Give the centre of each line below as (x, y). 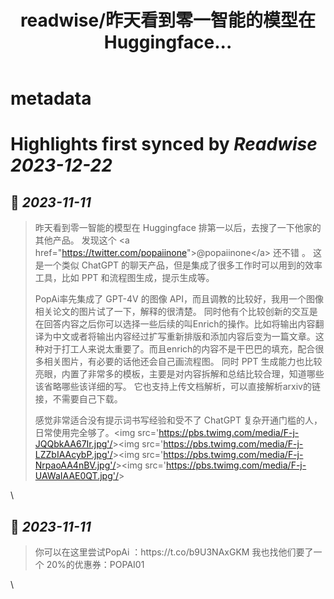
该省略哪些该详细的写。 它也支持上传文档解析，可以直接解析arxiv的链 (177, 387)
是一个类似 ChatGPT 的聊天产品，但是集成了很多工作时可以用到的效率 (178, 265)
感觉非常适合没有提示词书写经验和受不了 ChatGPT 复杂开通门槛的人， (178, 420)
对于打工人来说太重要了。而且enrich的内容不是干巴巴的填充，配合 (179, 349)
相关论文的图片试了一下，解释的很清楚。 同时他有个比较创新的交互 (172, 312)
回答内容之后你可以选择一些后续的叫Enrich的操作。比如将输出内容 (179, 324)
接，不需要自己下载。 (78, 399)
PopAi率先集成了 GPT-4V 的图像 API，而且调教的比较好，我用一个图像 (179, 299)
